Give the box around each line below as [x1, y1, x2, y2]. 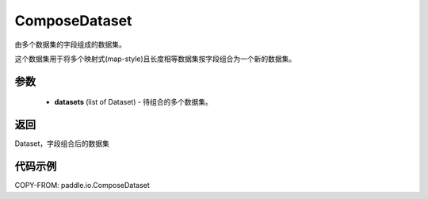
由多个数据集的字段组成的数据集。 [14, 40, 126, 49]
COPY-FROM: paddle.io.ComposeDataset [14, 181, 150, 190]
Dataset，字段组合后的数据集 [14, 139, 110, 148]
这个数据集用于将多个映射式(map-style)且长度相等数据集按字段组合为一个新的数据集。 [14, 54, 296, 63]
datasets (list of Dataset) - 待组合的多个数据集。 [54, 98, 213, 107]
